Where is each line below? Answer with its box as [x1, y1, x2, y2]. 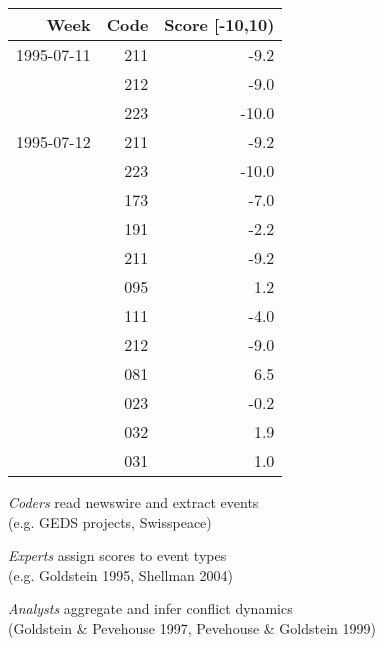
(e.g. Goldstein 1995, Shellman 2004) [8, 564, 233, 585]
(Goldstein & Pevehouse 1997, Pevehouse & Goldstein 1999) [8, 617, 376, 638]
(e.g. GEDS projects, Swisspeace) [8, 511, 212, 532]
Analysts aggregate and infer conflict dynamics [8, 598, 293, 619]
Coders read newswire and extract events [8, 492, 259, 512]
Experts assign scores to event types [8, 545, 227, 566]
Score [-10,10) [164, 13, 275, 36]
